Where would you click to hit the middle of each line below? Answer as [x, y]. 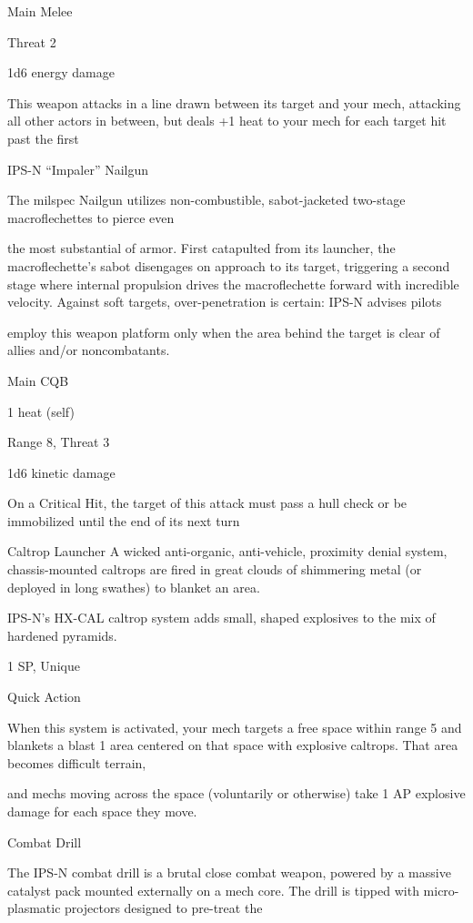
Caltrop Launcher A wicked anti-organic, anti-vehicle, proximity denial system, [227, 551]
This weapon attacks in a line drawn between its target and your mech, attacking [234, 102]
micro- [441, 890]
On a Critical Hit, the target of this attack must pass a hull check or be [207, 503]
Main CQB [38, 380]
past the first [43, 138]
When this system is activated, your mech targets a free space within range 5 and [235, 727]
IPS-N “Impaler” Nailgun [78, 169]
